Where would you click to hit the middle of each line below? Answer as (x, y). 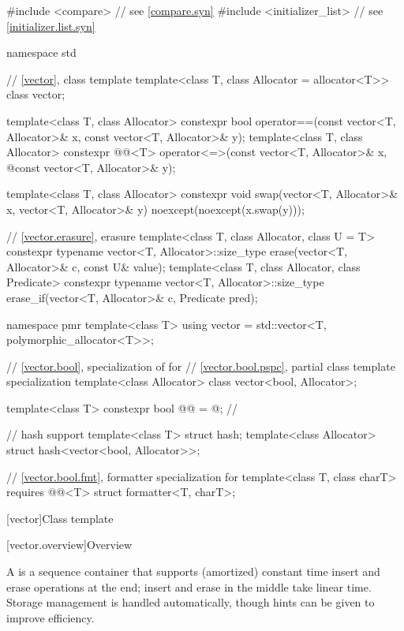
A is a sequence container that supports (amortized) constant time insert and (193, 571)
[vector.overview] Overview (69, 545)
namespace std (41, 52)
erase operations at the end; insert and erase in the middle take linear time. (189, 586)
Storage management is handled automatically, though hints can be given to (191, 602)
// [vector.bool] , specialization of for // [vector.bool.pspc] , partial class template (201, 366)
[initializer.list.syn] (51, 26)
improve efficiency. (50, 617)
